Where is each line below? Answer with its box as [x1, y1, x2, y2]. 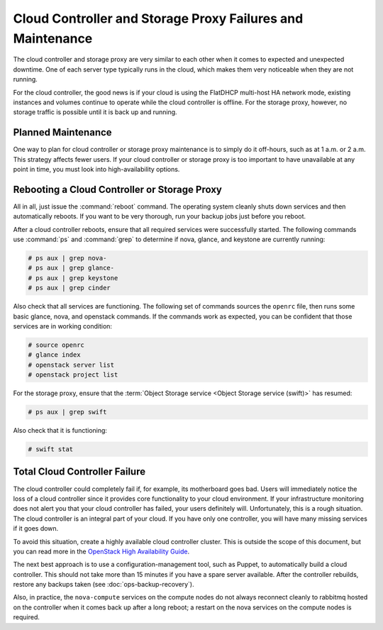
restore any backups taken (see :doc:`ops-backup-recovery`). [13, 580, 194, 589]
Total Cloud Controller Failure [13, 465, 145, 478]
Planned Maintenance [13, 126, 113, 138]
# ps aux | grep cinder [28, 284, 111, 292]
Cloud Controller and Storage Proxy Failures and [13, 11, 304, 26]
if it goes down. [13, 524, 59, 533]
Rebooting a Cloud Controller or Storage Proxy [13, 183, 223, 195]
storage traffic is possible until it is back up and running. [13, 108, 177, 116]
